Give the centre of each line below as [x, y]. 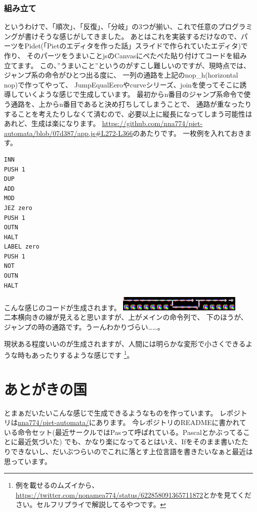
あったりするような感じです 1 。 [83, 354]
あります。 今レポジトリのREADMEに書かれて [171, 422]
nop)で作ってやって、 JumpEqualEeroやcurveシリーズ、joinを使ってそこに [122, 84]
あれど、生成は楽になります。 [52, 123]
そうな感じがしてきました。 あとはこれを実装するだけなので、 [140, 36]
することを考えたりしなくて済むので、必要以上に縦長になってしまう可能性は [128, 113]
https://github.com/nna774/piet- [152, 123]
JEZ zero [18, 208]
